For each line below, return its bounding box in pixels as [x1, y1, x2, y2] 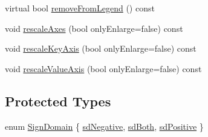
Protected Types [5, 91, 111, 110]
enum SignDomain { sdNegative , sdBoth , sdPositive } [5, 120, 204, 132]
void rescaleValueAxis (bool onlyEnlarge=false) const [5, 62, 202, 75]
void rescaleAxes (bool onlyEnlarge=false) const [5, 22, 183, 34]
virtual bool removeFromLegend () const [5, 2, 155, 14]
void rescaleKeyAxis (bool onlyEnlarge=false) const [5, 42, 197, 55]
